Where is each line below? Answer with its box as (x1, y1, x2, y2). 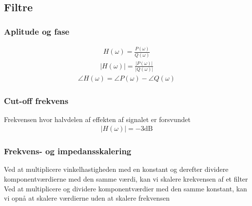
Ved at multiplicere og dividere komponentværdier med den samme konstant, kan (4, 183, 247, 193)
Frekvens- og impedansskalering (4, 145, 132, 157)
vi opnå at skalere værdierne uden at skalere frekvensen (4, 193, 170, 203)
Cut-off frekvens (4, 95, 69, 107)
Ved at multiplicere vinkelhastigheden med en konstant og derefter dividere (4, 164, 229, 174)
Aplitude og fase (4, 25, 70, 37)
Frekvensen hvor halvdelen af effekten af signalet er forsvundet (4, 114, 191, 124)
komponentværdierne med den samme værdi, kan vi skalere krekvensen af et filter (4, 174, 248, 184)
